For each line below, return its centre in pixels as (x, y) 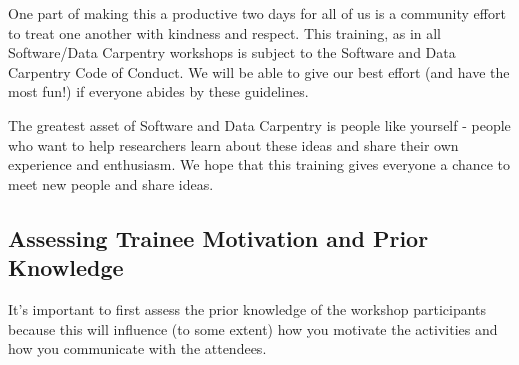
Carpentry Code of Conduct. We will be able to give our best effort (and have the (259, 71)
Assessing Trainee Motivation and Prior (218, 237)
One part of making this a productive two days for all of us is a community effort (257, 13)
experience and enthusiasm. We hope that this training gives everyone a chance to (259, 164)
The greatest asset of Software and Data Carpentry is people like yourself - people (259, 124)
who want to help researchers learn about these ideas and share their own (233, 144)
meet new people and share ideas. (111, 183)
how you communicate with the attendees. (137, 348)
